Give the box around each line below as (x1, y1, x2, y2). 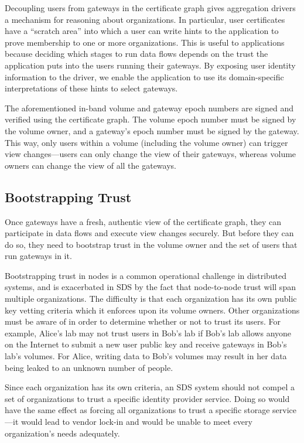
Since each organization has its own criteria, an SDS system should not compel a (5, 381, 295, 393)
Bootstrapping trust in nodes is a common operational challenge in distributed (5, 269, 287, 281)
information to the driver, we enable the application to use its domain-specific (5, 70, 284, 83)
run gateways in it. (5, 250, 72, 262)
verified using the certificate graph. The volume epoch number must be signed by (5, 113, 296, 125)
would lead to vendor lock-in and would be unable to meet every (21, 415, 252, 428)
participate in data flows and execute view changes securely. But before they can (5, 227, 294, 239)
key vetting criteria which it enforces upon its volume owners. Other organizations (5, 304, 300, 316)
